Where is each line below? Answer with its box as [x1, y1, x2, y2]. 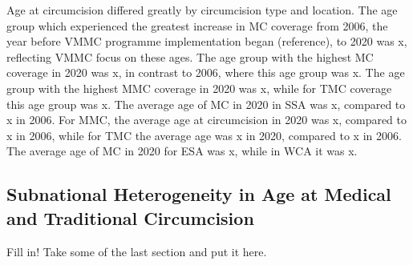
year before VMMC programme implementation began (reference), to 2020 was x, [6, 33, 407, 50]
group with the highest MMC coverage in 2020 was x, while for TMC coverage [6, 79, 392, 96]
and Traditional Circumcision [6, 205, 254, 230]
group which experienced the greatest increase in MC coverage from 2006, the [6, 17, 388, 34]
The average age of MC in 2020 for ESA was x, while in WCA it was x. [6, 143, 358, 159]
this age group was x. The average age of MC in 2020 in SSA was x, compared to [6, 95, 406, 112]
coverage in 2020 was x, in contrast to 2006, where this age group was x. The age [6, 64, 405, 81]
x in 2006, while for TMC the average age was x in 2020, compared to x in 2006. [6, 126, 402, 143]
